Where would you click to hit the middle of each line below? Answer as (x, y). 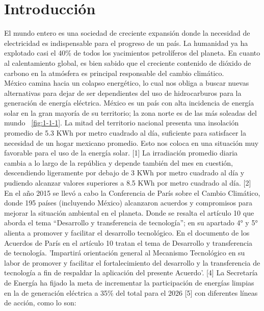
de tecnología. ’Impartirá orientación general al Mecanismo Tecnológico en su (125, 253)
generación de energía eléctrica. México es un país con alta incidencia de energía (129, 103)
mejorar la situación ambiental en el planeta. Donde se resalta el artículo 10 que (129, 212)
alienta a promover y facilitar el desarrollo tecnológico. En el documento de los (127, 232)
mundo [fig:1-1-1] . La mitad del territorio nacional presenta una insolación (122, 123)
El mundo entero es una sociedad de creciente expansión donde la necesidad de (127, 33)
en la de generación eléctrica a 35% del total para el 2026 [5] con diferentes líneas (131, 292)
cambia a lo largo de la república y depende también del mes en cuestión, (118, 162)
